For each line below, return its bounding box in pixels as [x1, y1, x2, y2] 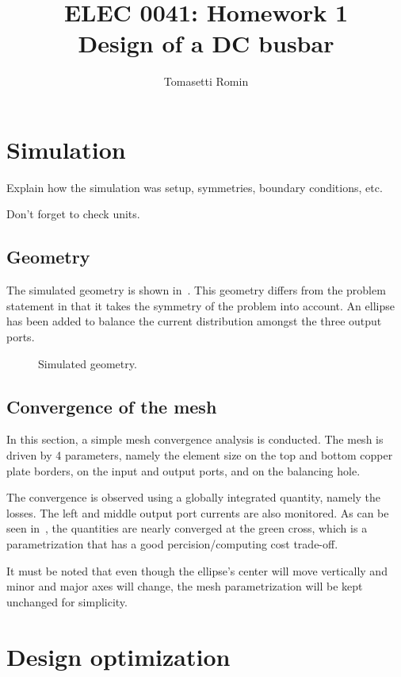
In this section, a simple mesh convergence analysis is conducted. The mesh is [6, 431, 384, 448]
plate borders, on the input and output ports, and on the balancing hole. [6, 462, 361, 479]
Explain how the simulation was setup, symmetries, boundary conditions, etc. [6, 179, 383, 195]
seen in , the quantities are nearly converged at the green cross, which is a [6, 520, 368, 537]
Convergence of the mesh [6, 394, 217, 418]
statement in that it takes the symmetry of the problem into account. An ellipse [6, 297, 395, 313]
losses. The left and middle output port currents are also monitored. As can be [6, 504, 389, 521]
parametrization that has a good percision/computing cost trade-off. [6, 535, 338, 552]
